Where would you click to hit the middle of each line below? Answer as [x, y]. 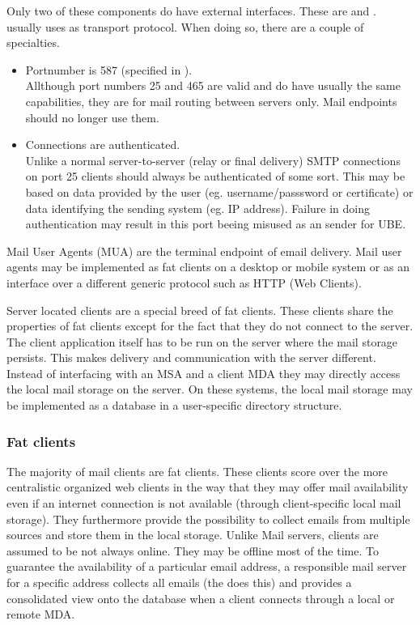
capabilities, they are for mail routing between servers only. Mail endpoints [211, 101]
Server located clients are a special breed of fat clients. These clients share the [200, 310]
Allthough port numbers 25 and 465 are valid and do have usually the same [213, 85]
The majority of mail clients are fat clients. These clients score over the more [197, 471]
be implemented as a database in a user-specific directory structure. [174, 405]
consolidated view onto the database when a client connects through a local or [201, 598]
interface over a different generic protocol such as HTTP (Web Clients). [184, 282]
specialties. [33, 43]
